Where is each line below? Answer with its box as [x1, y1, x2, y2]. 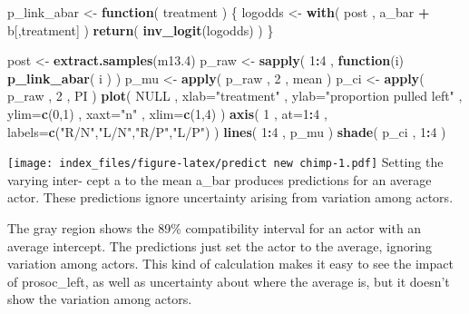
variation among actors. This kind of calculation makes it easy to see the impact [7, 254, 454, 273]
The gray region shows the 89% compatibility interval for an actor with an [7, 219, 422, 237]
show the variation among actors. [7, 289, 192, 309]
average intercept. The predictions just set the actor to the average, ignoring [7, 236, 432, 255]
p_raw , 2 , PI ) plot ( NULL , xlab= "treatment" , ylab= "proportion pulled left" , [7, 86, 463, 105]
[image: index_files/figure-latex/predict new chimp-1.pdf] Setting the [7, 152, 444, 172]
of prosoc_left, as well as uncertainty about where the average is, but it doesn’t [7, 271, 450, 290]
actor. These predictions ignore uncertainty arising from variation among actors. [7, 188, 454, 207]
